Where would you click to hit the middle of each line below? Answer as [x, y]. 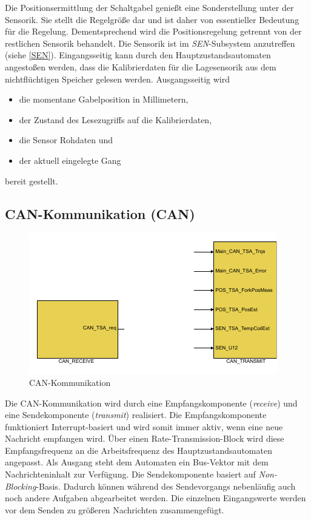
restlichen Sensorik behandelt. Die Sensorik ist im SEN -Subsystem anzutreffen [150, 43]
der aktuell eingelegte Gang [70, 160]
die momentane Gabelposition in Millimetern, [104, 99]
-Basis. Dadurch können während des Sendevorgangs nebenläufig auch [166, 486]
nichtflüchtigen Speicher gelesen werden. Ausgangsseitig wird [118, 79]
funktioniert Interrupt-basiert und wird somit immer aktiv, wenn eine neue [144, 426]
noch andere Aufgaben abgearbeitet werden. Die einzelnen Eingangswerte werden [155, 498]
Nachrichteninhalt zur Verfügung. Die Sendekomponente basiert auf [130, 474]
